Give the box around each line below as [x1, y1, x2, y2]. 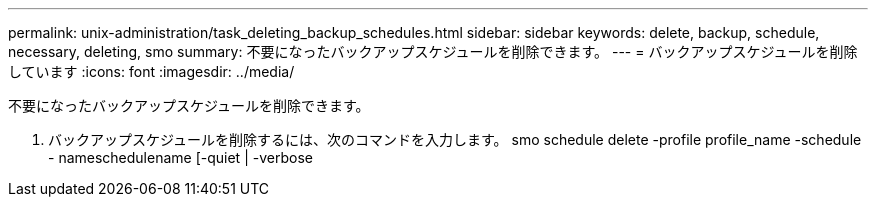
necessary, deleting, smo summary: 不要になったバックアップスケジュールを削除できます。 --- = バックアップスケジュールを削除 [8, 43, 858, 60]
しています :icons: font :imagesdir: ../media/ [8, 63, 295, 80]
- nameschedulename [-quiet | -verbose [48, 149, 313, 166]
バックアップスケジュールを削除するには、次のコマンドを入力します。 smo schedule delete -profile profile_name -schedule [48, 131, 862, 148]
